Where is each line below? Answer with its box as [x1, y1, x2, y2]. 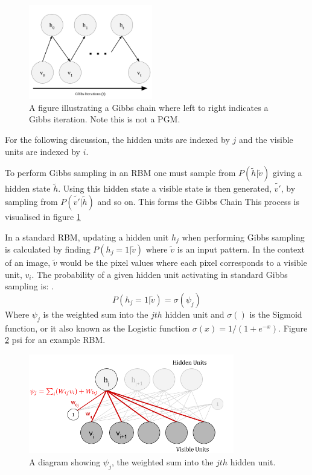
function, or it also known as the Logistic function [5, 321, 190, 334]
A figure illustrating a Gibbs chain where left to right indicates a [29, 101, 269, 113]
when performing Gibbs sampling [182, 230, 305, 243]
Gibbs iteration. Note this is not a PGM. [29, 113, 180, 125]
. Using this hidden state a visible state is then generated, [58, 182, 272, 195]
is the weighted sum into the [43, 307, 148, 320]
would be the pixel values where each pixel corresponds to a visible [60, 256, 307, 269]
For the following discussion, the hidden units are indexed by [5, 133, 230, 145]
